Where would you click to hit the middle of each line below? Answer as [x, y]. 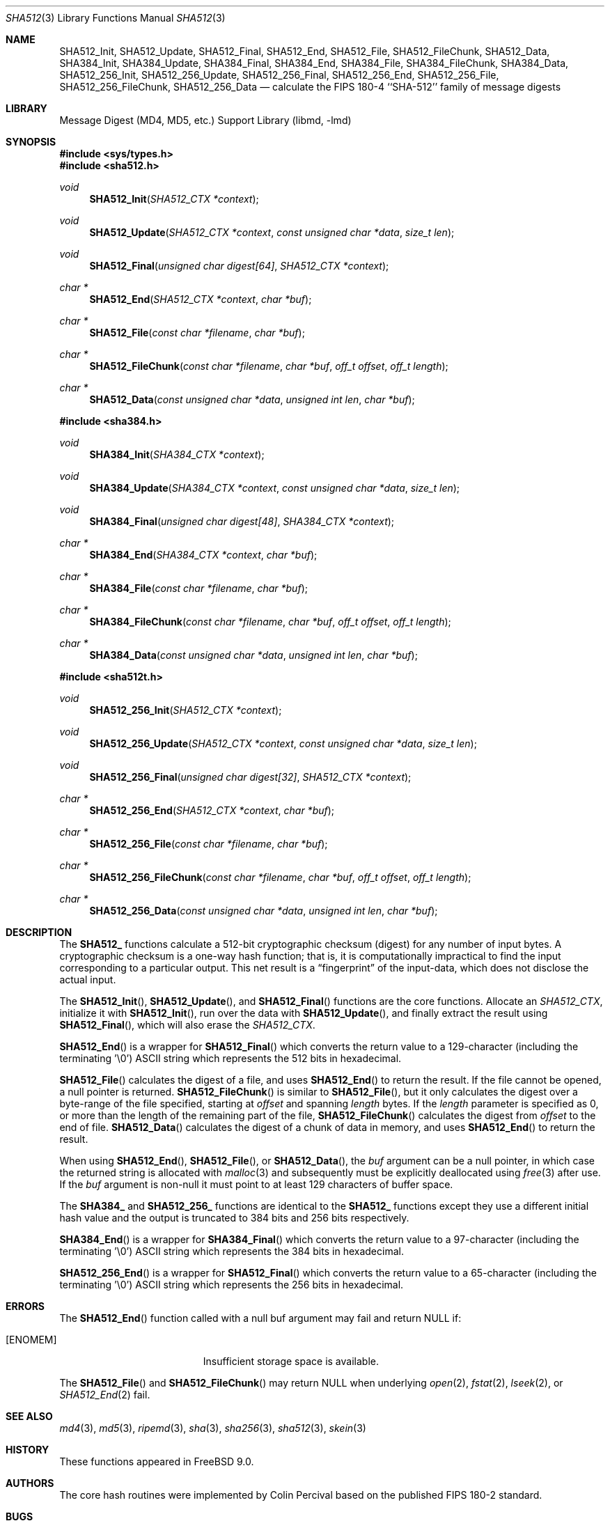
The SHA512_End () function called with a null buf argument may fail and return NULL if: [260, 1318]
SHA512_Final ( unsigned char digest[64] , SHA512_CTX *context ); [239, 266]
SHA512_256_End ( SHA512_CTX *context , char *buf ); [212, 810]
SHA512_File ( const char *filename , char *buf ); [197, 333]
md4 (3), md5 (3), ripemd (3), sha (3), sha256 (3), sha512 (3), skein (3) [213, 1428]
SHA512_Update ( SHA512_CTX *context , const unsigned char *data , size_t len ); [272, 232]
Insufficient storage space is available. [291, 1361]
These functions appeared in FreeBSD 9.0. [157, 1461]
